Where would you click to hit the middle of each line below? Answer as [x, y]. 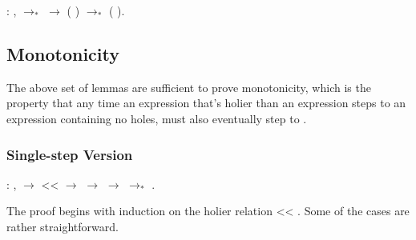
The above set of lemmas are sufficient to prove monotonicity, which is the [189, 87]
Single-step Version [70, 154]
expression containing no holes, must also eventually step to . [157, 118]
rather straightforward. [63, 226]
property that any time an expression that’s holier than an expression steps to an [206, 103]
